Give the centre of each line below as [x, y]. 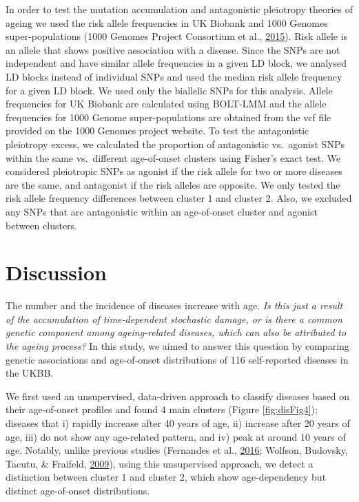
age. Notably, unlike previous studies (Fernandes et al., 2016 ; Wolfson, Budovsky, [177, 450]
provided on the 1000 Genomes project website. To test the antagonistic [157, 130]
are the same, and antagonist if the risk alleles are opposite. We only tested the [173, 184]
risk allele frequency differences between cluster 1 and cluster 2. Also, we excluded [179, 198]
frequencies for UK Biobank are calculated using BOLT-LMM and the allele [166, 104]
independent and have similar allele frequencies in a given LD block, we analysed [176, 63]
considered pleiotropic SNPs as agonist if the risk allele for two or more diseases [174, 171]
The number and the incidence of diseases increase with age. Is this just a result [174, 305]
